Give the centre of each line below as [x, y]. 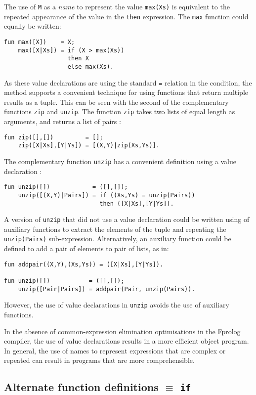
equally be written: [33, 26]
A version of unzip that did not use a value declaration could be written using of [127, 219]
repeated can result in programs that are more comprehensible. [99, 360]
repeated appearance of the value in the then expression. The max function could [126, 16]
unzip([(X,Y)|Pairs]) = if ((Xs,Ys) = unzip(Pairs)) [107, 195]
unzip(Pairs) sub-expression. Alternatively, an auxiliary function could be [118, 239]
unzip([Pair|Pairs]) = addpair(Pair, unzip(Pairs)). [107, 289]
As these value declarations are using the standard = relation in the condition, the [128, 82]
